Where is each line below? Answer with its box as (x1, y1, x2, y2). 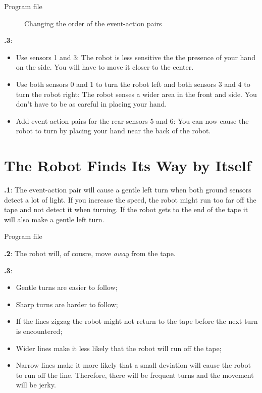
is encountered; (16, 326, 63, 336)
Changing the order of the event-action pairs (24, 18, 162, 28)
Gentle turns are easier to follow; (16, 282, 118, 292)
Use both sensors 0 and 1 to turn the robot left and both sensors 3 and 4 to (16, 78, 250, 89)
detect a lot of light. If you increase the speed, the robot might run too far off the (4, 194, 256, 205)
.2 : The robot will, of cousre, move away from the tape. (4, 248, 176, 259)
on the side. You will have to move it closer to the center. (16, 62, 194, 72)
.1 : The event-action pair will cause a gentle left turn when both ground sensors (4, 184, 251, 195)
